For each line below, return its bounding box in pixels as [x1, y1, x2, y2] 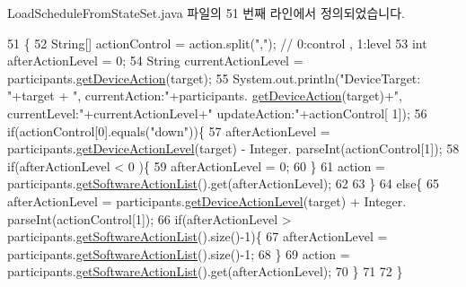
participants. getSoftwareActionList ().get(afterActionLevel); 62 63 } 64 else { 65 [7, 174, 440, 193]
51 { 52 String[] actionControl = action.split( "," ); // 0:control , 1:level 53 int [7, 33, 427, 52]
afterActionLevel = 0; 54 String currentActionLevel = [7, 51, 303, 70]
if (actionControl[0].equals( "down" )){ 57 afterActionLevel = [7, 121, 330, 140]
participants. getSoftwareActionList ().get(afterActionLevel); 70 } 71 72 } [7, 262, 403, 281]
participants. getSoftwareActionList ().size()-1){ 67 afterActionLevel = [7, 227, 388, 246]
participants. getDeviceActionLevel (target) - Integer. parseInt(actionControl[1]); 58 [7, 139, 460, 158]
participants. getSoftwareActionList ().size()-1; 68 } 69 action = [7, 244, 350, 263]
